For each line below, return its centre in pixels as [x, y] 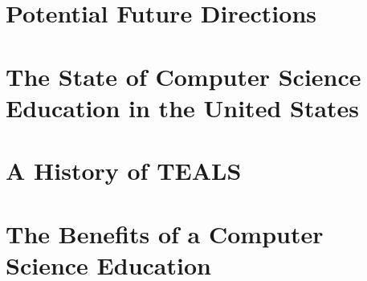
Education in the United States [183, 107]
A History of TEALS [124, 171]
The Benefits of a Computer [165, 233]
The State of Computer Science [183, 76]
